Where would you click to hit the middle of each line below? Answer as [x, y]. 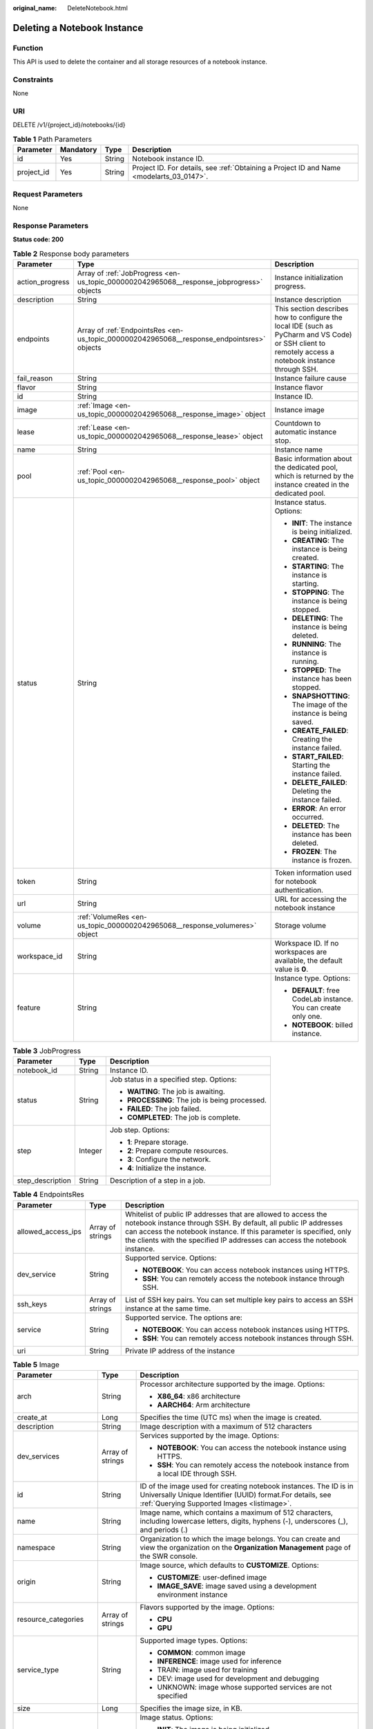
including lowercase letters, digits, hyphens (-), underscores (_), [244, 1521]
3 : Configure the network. [169, 1160]
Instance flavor [299, 387]
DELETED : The [316, 825]
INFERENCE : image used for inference [219, 1661]
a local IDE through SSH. [197, 1473]
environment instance [192, 1594]
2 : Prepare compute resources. [178, 1151]
